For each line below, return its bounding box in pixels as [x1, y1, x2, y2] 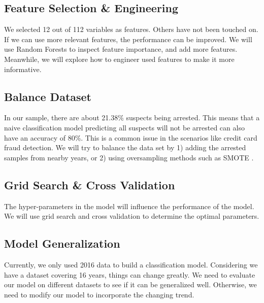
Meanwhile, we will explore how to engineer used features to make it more [4, 53, 235, 64]
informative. [4, 63, 42, 74]
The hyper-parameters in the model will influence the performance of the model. [4, 200, 254, 211]
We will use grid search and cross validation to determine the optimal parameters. [4, 211, 259, 221]
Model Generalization [4, 235, 120, 251]
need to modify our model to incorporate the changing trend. [4, 289, 194, 299]
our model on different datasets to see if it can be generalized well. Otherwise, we [4, 279, 257, 290]
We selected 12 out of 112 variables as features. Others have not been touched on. [4, 24, 258, 35]
